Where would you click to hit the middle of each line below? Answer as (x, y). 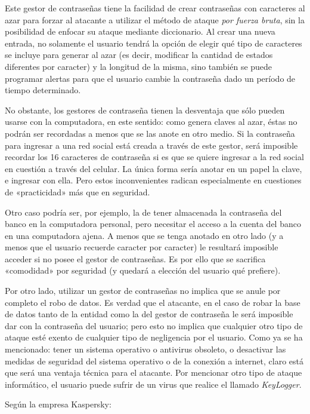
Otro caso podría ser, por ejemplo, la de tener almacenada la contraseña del (143, 212)
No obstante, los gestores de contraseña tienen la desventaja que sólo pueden (145, 110)
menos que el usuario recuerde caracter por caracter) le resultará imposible (142, 247)
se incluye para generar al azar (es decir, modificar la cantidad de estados (139, 55)
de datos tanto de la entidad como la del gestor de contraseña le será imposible (149, 314)
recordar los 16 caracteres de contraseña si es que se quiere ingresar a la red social (154, 157)
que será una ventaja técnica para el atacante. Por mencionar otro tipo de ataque (154, 372)
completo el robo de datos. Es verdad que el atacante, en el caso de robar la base (153, 302)
